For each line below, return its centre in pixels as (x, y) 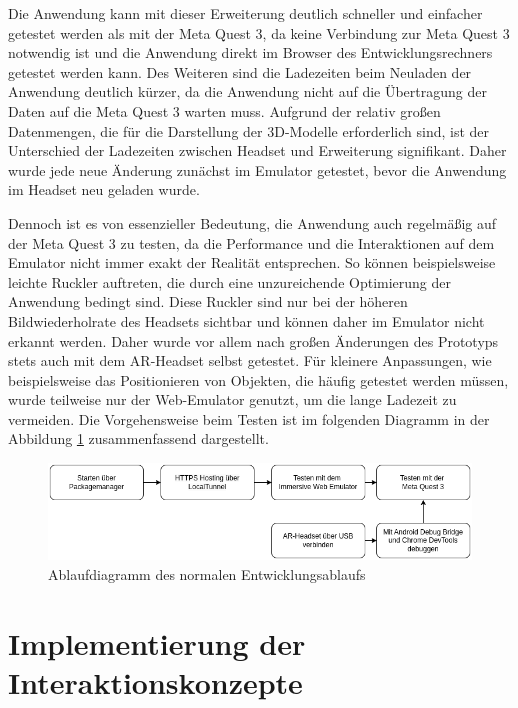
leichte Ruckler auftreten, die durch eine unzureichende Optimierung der (230, 281)
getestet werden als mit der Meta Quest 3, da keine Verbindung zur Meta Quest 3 (259, 32)
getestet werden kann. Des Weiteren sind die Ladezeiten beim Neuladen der (240, 71)
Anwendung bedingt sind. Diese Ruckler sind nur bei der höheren (208, 301)
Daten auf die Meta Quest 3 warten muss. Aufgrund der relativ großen (224, 110)
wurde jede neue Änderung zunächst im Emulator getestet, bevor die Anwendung (257, 169)
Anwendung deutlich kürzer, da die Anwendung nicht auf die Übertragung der (247, 91)
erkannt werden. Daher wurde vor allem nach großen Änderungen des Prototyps (253, 340)
